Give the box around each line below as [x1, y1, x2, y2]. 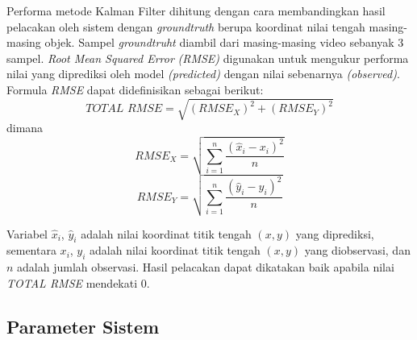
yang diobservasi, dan [304, 242, 411, 259]
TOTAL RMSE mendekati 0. [6, 274, 150, 291]
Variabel [6, 225, 48, 242]
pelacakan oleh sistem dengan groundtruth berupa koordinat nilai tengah [6, 18, 365, 35]
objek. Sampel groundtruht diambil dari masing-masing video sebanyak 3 [44, 34, 404, 51]
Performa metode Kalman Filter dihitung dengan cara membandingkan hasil [6, 2, 386, 19]
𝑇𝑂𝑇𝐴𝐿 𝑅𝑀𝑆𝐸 [85, 103, 163, 115]
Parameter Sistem [6, 313, 160, 338]
